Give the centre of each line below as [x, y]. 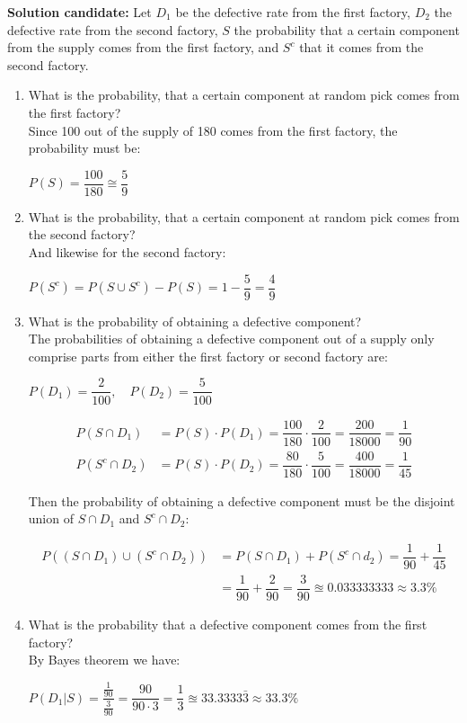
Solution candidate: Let [79, 12]
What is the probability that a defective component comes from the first [228, 625]
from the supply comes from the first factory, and [143, 47]
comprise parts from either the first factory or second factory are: [208, 356]
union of [51, 518]
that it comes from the [361, 47]
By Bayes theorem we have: [104, 660]
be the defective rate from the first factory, [293, 12]
